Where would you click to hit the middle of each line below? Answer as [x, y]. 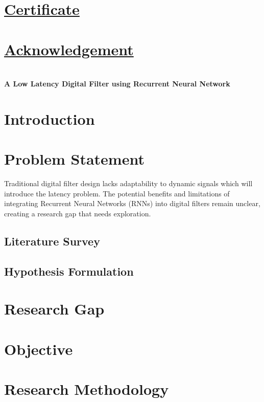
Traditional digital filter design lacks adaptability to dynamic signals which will [128, 183]
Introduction [50, 118]
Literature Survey [52, 241]
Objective [39, 349]
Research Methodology [87, 389]
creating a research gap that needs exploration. [78, 213]
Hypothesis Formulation [69, 271]
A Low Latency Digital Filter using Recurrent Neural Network [117, 84]
